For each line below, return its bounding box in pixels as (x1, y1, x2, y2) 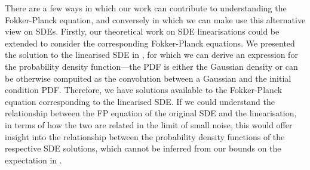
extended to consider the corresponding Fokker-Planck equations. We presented (5, 36, 295, 49)
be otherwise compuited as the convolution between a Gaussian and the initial (5, 72, 291, 84)
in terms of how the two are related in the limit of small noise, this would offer (5, 118, 293, 131)
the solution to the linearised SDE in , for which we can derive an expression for (5, 48, 298, 61)
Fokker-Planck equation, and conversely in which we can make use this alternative (5, 13, 306, 26)
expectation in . (5, 153, 62, 166)
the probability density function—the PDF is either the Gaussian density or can (5, 60, 298, 72)
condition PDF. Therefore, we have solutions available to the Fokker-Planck (5, 84, 283, 96)
